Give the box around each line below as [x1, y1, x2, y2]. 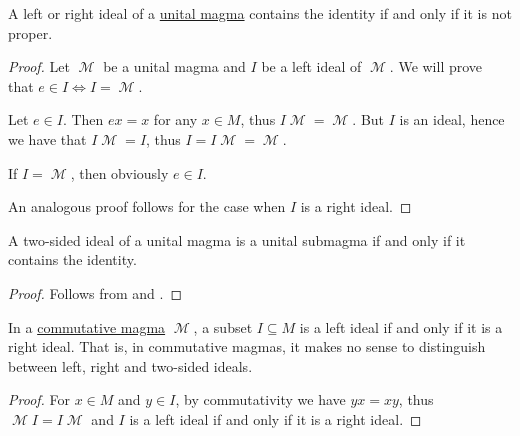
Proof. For [8, 389, 71, 410]
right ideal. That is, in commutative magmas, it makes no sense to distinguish [8, 336, 486, 357]
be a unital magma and [103, 56, 246, 77]
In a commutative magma [8, 316, 166, 337]
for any [153, 109, 198, 130]
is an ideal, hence [399, 109, 505, 130]
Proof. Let [8, 56, 70, 77]
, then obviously [70, 162, 169, 183]
